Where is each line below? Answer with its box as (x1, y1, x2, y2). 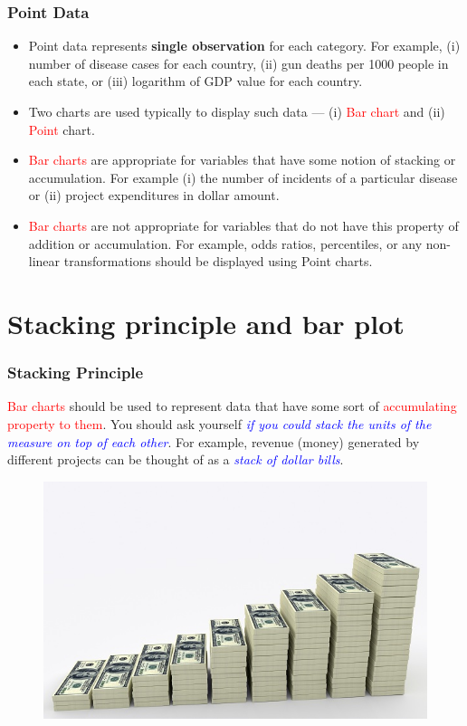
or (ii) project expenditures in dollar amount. (28, 186, 280, 205)
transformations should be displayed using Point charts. (63, 252, 373, 271)
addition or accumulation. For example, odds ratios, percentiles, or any (28, 234, 423, 253)
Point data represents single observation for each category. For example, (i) (28, 36, 461, 55)
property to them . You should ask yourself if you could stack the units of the (7, 414, 432, 433)
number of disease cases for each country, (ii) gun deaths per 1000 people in (28, 53, 449, 72)
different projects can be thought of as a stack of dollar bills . (7, 450, 344, 469)
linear (28, 252, 61, 271)
